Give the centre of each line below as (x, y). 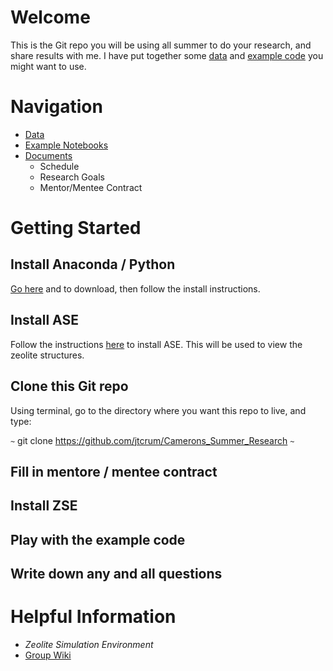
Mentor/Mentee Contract (91, 187)
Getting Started (76, 228)
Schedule (59, 166)
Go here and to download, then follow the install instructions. (135, 288)
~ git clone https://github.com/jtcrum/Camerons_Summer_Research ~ (152, 440)
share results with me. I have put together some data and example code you (167, 55)
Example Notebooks (66, 145)
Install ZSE (44, 506)
